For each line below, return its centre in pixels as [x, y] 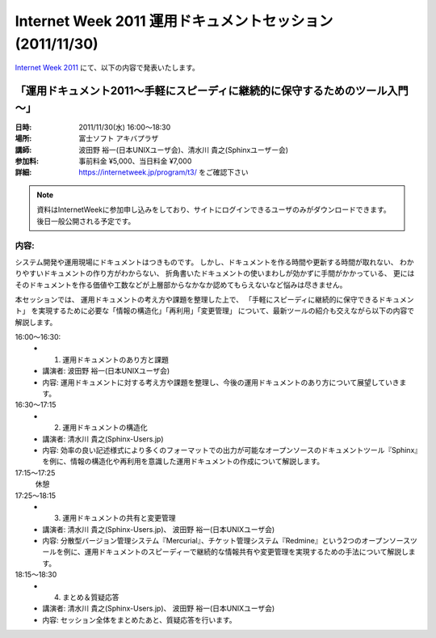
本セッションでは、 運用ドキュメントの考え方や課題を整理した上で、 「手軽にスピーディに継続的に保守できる [197, 299]
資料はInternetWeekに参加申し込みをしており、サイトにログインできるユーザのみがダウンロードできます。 [214, 209]
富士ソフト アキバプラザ [119, 138]
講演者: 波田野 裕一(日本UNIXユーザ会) [106, 371]
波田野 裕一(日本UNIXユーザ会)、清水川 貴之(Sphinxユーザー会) [184, 150]
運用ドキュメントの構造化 [105, 428]
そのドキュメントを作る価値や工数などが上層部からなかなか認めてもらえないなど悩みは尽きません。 [181, 285]
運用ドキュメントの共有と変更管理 [119, 518]
